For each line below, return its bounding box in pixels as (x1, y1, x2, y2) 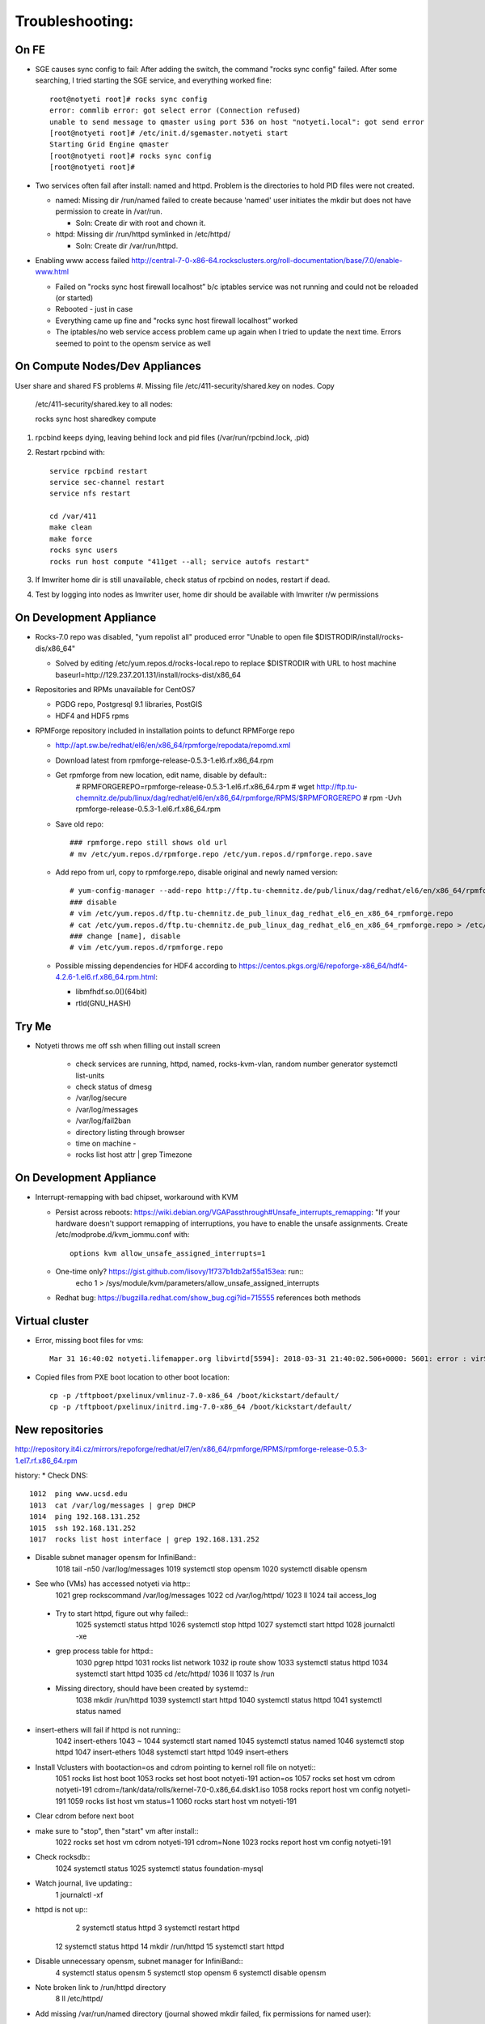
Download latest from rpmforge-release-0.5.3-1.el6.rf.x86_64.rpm (55, 755, 274, 765)
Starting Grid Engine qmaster (49, 140, 170, 149)
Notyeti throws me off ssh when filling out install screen (35, 1040, 221, 1050)
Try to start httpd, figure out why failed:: (55, 1609, 189, 1618)
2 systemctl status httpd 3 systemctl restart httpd (75, 1923, 240, 1933)
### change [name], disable (70, 931, 181, 941)
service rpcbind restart (49, 466, 148, 475)
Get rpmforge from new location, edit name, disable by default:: (55, 770, 267, 780)
